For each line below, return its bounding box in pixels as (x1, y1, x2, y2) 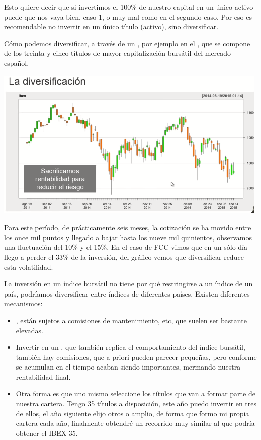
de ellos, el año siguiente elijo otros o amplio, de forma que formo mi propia (16, 408, 249, 418)
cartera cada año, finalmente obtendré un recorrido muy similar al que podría (16, 418, 255, 428)
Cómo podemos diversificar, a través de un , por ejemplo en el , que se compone (4, 38, 250, 48)
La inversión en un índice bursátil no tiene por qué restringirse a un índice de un (4, 278, 253, 289)
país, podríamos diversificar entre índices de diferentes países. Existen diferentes (4, 288, 250, 299)
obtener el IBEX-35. (16, 427, 78, 438)
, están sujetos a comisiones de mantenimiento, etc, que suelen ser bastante (16, 315, 247, 325)
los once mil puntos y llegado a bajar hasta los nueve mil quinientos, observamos (4, 232, 252, 242)
